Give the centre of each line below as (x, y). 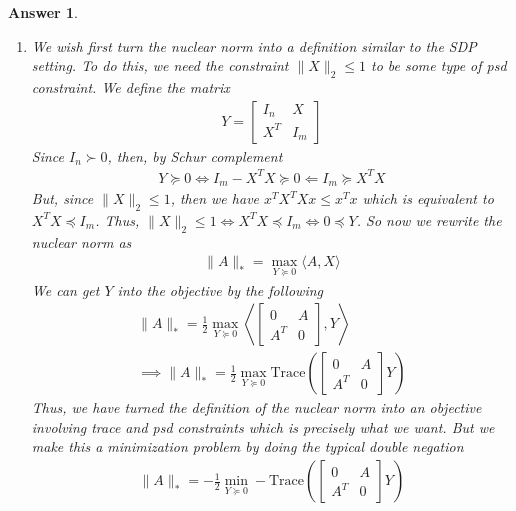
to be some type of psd (438, 65)
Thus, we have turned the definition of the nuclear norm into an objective (256, 407)
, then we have (215, 198)
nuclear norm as (81, 241)
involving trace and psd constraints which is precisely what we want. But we (263, 426)
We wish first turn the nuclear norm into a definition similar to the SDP (254, 45)
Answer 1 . (43, 12)
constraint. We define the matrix (130, 86)
